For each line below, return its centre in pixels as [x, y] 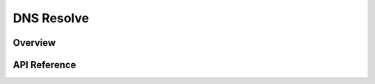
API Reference [44, 65]
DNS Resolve [51, 18]
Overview [34, 43]
